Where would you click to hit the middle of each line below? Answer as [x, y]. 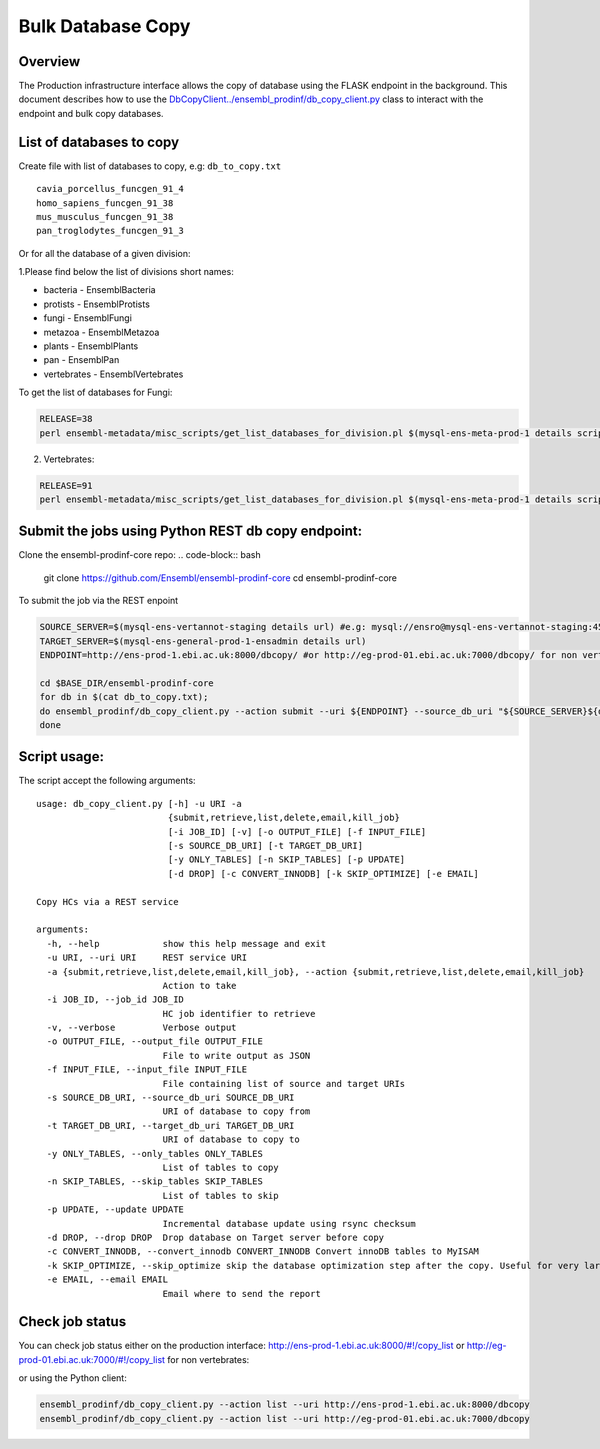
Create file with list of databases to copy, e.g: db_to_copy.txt [150, 166]
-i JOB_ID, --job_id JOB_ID [115, 999]
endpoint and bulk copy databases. [91, 113]
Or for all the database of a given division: [104, 253]
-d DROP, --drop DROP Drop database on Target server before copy [215, 1237]
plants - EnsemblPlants [91, 346]
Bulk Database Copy [104, 26]
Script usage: [61, 756]
